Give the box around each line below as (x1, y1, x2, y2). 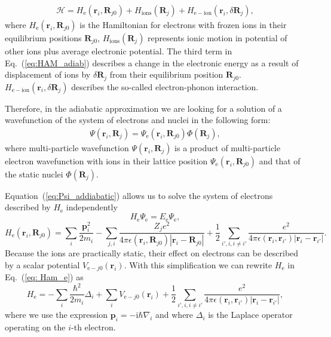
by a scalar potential (5, 258, 80, 271)
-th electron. (71, 320, 116, 333)
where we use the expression (5, 308, 108, 321)
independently (66, 201, 118, 213)
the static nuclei (5, 167, 63, 180)
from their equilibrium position (109, 68, 223, 81)
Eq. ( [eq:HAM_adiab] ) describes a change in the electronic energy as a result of (5, 56, 299, 69)
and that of (259, 154, 301, 167)
